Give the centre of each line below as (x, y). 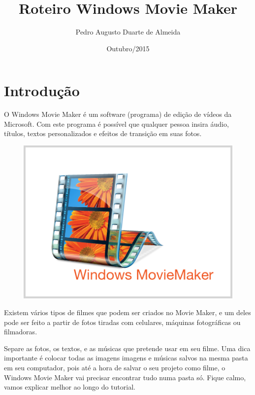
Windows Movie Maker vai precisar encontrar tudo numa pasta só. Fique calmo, (125, 377)
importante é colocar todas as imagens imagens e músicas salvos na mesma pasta (126, 358)
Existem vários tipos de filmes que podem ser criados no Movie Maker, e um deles (127, 312)
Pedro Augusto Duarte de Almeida (128, 32)
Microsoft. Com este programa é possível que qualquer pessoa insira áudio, (116, 124)
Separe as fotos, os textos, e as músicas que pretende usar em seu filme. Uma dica (127, 348)
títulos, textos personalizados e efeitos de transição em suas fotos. (103, 133)
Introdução (42, 90)
